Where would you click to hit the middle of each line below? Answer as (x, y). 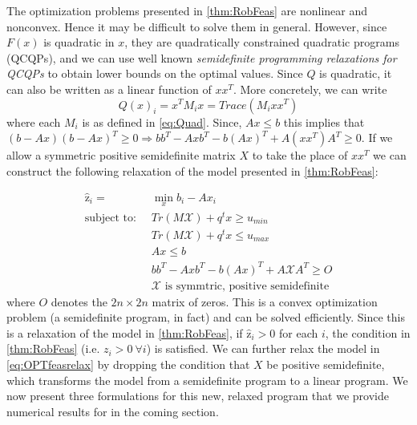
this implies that (324, 121)
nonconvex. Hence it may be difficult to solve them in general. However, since (197, 26)
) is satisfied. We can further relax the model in (263, 348)
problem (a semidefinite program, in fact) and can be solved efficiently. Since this (206, 317)
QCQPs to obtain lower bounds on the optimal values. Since (155, 73)
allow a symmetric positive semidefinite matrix (121, 155)
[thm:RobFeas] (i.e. (53, 348)
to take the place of (300, 155)
